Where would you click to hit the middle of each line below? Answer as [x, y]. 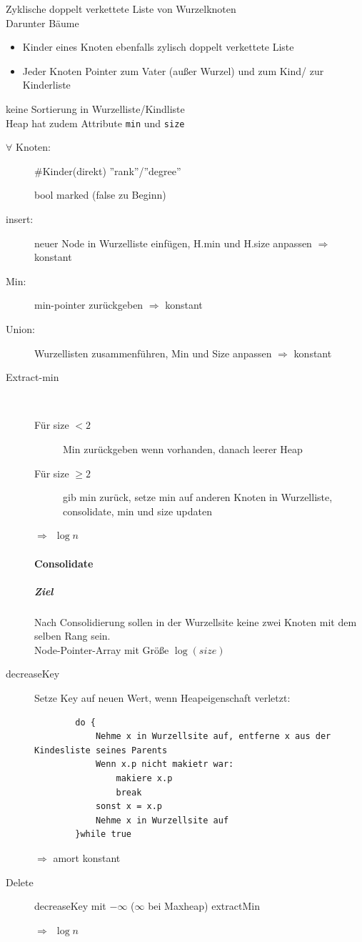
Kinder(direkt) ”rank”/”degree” [112, 170]
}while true [104, 834]
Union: [20, 328]
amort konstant [87, 857]
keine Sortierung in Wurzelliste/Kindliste [95, 108]
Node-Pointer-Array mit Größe [102, 649]
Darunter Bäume [42, 23]
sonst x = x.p [129, 807]
